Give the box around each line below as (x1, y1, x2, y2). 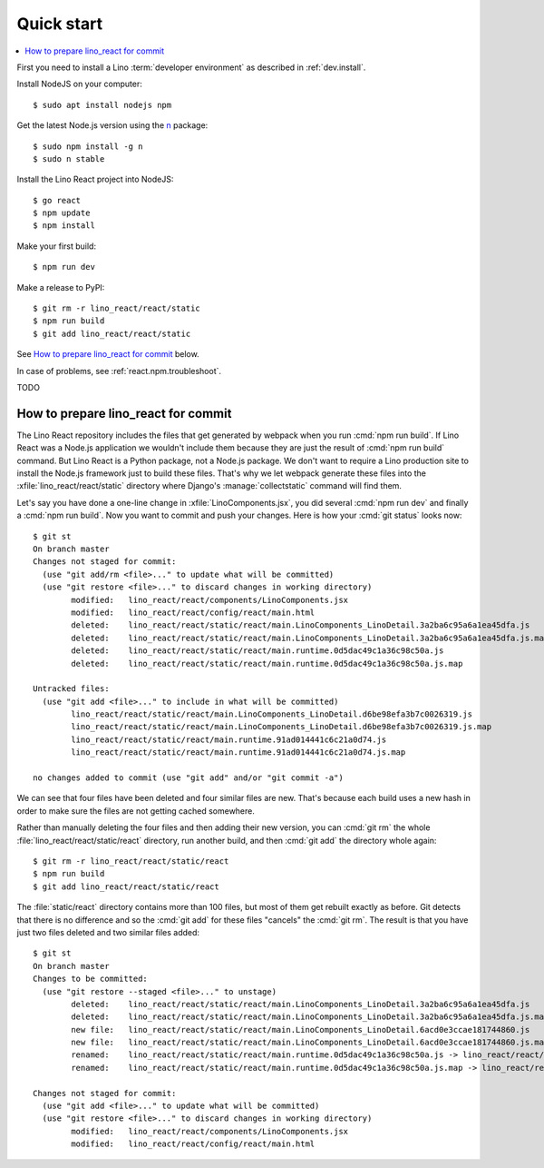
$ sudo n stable (33, 153, 105, 163)
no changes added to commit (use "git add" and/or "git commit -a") (33, 773, 344, 783)
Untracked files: (33, 684, 110, 694)
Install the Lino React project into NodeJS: (16, 173, 174, 185)
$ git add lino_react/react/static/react (33, 881, 219, 892)
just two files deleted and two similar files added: (16, 926, 199, 937)
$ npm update (33, 208, 91, 218)
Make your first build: (16, 241, 97, 252)
